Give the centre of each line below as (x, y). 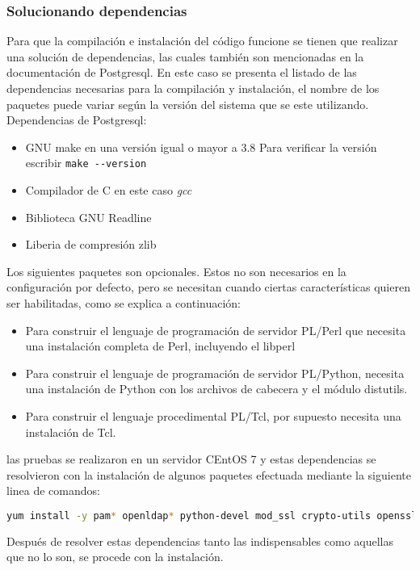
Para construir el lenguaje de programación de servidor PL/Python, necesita (215, 373)
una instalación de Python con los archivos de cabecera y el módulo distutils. (216, 389)
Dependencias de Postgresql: (77, 120)
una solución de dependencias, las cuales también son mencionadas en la (185, 56)
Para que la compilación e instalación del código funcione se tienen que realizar (202, 41)
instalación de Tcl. (71, 432)
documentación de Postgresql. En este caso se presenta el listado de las (182, 72)
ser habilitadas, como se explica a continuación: (124, 303)
